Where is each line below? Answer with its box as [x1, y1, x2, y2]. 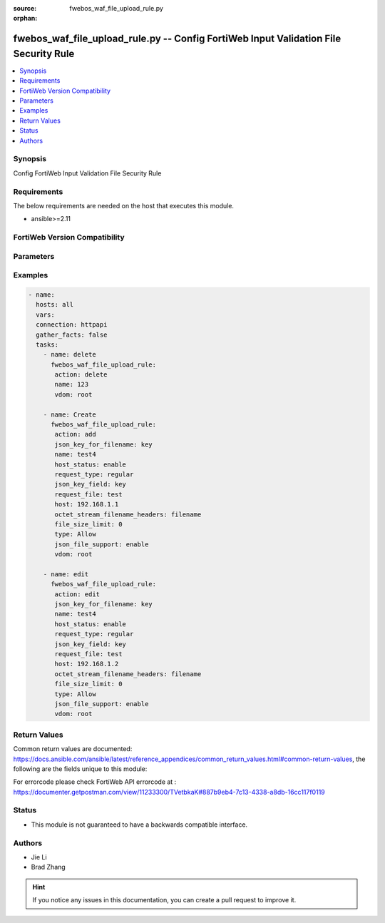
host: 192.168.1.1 [54, 500, 119, 509]
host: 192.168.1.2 [54, 660, 119, 668]
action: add [54, 430, 96, 439]
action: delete [54, 371, 108, 379]
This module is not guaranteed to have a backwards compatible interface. [31, 820, 248, 829]
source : [13, 4, 37, 12]
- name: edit [43, 570, 89, 578]
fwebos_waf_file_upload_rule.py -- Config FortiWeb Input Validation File [13, 33, 342, 45]
